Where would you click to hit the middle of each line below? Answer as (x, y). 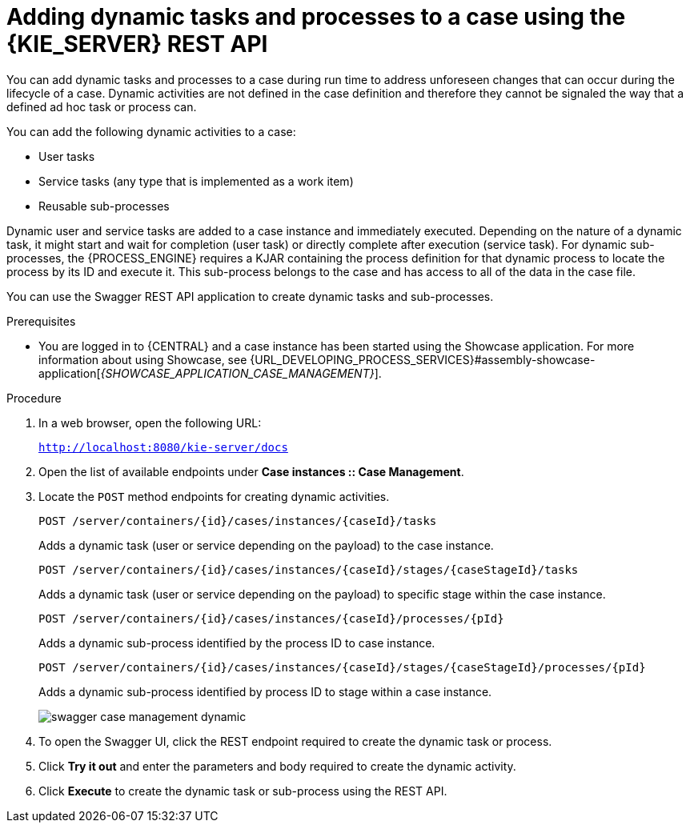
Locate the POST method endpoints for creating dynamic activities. (214, 496)
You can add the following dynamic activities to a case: (151, 131)
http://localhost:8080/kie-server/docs (163, 447)
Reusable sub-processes (104, 206)
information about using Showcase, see (143, 359)
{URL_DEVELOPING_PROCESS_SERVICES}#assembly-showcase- (423, 359)
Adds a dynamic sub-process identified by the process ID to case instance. (237, 643)
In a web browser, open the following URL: (150, 423)
